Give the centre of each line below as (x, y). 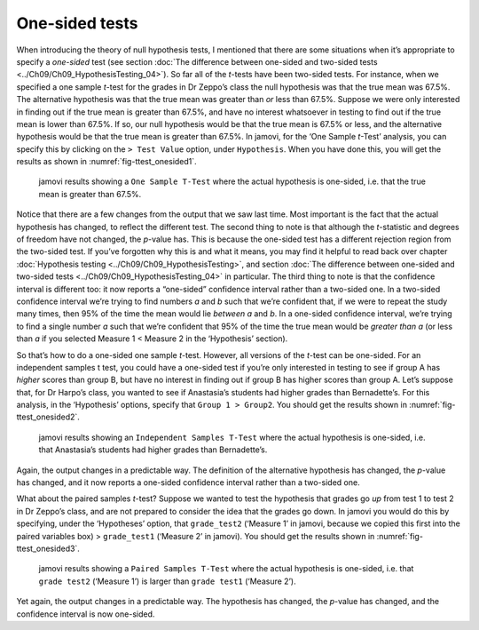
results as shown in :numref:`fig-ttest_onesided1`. (106, 162)
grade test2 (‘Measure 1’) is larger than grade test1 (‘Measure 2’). (167, 581)
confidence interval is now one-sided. (86, 614)
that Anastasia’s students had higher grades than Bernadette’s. (153, 450)
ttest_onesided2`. (48, 417)
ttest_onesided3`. (48, 548)
